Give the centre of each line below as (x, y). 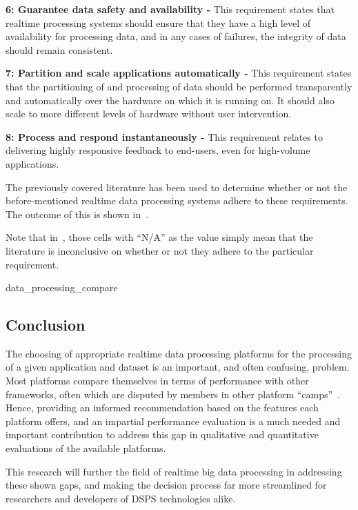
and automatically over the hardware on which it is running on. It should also (170, 100)
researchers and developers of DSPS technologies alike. (121, 498)
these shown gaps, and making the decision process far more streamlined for (166, 485)
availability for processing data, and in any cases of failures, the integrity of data (176, 36)
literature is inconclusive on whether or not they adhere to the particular (160, 250)
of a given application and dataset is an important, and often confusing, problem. (178, 367)
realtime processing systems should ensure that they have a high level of (158, 22)
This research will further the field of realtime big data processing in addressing (174, 471)
